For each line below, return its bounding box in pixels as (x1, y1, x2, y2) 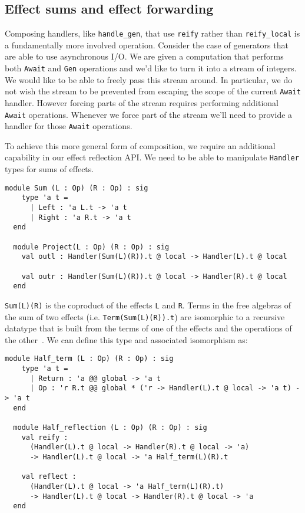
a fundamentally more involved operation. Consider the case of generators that (5, 38, 289, 51)
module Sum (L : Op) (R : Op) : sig (5, 183, 148, 192)
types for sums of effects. (5, 163, 94, 175)
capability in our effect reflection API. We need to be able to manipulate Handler (5, 151, 299, 163)
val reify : (21, 433, 68, 442)
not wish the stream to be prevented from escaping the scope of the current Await (5, 85, 301, 97)
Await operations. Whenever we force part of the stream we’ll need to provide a (5, 108, 293, 120)
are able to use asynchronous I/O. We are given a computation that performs (5, 50, 284, 63)
